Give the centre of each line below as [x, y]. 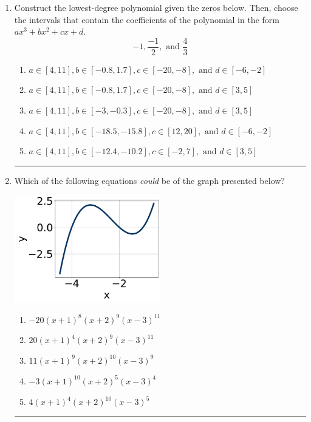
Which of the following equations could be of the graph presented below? [149, 180]
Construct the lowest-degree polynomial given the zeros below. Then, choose [156, 7]
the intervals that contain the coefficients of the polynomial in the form [147, 19]
